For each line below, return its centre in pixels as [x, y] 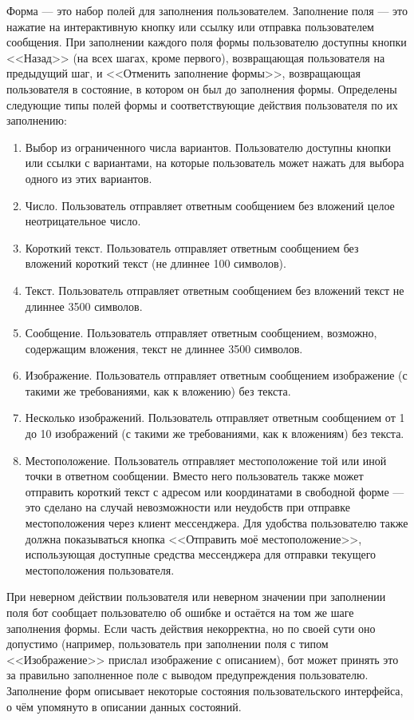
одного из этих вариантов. [89, 178]
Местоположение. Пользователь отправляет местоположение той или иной [206, 460]
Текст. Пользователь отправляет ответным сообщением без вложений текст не [215, 290]
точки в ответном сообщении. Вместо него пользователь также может [194, 476]
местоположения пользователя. [100, 569]
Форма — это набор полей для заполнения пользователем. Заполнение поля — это [207, 10]
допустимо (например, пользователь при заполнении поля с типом [168, 644]
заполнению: [37, 120]
